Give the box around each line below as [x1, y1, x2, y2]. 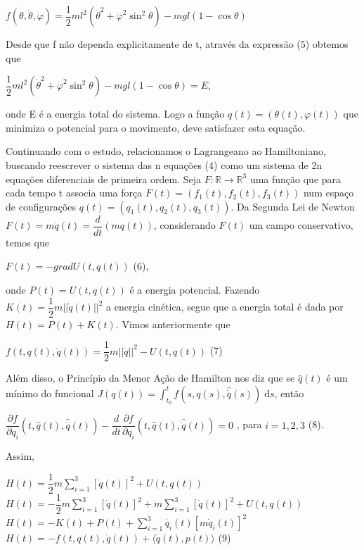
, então [274, 385, 304, 400]
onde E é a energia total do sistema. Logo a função [6, 106, 225, 121]
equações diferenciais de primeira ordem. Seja [6, 171, 201, 186]
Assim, [6, 448, 34, 463]
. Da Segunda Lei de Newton [230, 199, 355, 213]
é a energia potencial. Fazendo [129, 282, 260, 296]
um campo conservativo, [249, 218, 353, 232]
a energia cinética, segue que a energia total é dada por [106, 299, 344, 313]
